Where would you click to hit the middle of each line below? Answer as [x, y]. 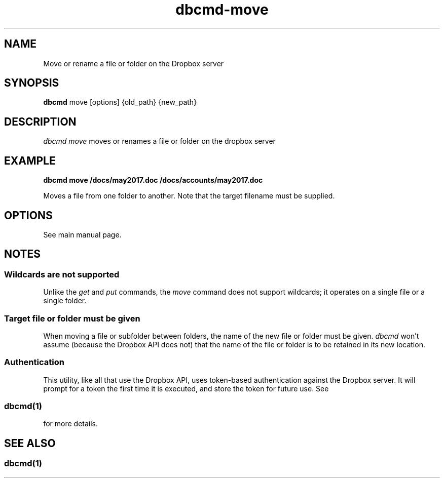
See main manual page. [82, 234]
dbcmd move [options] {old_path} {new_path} [120, 102]
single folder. [65, 301]
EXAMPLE [30, 160]
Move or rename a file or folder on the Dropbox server [134, 63]
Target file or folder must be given [72, 318]
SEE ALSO [30, 443]
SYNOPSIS [32, 83]
